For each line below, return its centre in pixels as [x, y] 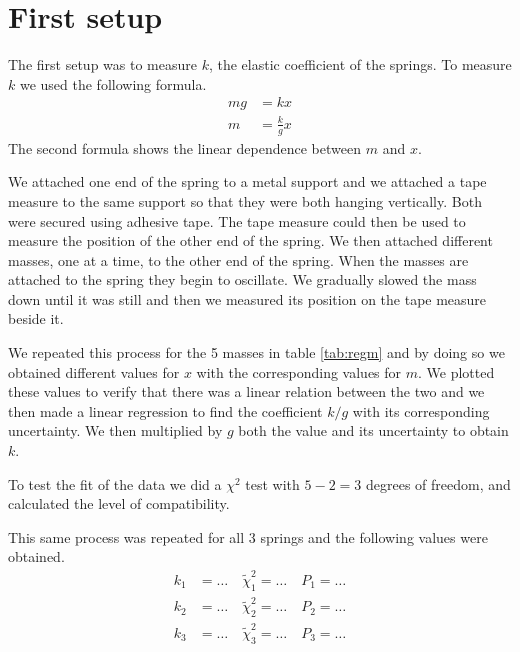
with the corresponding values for [299, 371]
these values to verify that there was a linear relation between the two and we [246, 391]
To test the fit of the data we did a [115, 483]
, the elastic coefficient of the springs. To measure [360, 64]
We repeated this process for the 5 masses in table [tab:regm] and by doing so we [256, 352]
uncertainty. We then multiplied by [115, 430]
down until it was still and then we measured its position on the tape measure [247, 298]
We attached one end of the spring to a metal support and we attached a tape [247, 181]
